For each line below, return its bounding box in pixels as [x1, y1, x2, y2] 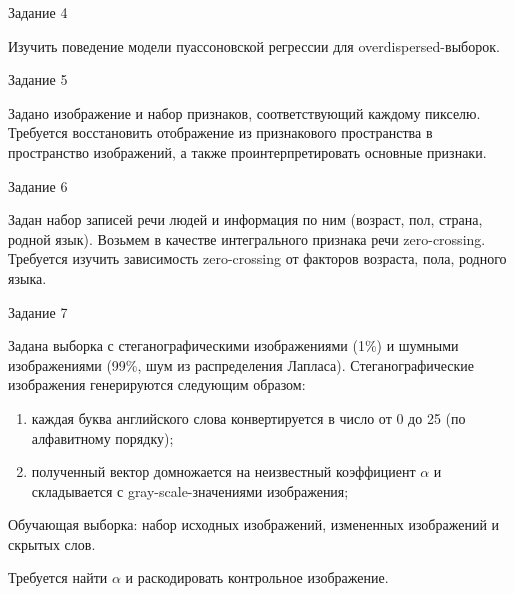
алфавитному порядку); [31, 427, 174, 448]
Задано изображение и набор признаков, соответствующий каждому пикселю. [8, 102, 481, 123]
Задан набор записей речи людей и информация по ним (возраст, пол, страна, [8, 209, 483, 230]
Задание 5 [8, 69, 68, 90]
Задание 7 [8, 301, 68, 322]
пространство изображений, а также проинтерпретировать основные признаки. [8, 141, 487, 162]
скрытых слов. [8, 533, 96, 554]
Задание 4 [8, 2, 68, 22]
